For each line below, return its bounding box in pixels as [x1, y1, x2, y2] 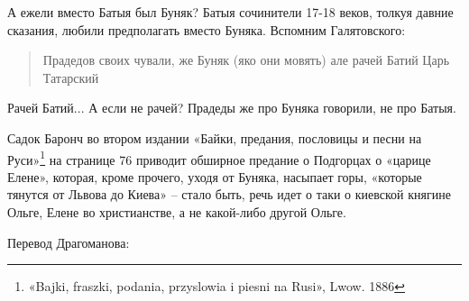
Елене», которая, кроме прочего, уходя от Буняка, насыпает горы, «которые [7, 167, 422, 186]
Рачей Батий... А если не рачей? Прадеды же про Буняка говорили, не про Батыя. [7, 98, 456, 117]
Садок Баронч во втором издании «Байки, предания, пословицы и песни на [7, 128, 422, 147]
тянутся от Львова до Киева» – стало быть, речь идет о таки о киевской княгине [7, 185, 451, 204]
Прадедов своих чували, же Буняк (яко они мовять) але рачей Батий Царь [42, 50, 450, 69]
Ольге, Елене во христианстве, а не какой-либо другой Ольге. [7, 203, 346, 221]
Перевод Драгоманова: [7, 233, 130, 251]
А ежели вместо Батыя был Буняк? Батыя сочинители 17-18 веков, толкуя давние [7, 3, 454, 21]
